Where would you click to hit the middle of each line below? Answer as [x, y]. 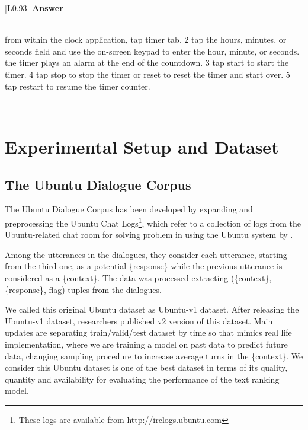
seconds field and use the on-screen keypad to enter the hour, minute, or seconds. [152, 51]
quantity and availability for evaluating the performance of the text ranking [142, 379]
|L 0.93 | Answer [34, 8]
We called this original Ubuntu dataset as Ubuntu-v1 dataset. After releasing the [152, 309]
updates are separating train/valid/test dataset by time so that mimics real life [148, 332]
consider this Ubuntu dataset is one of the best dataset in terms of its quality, [146, 367]
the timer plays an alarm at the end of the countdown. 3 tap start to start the [147, 63]
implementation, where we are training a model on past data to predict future [146, 344]
